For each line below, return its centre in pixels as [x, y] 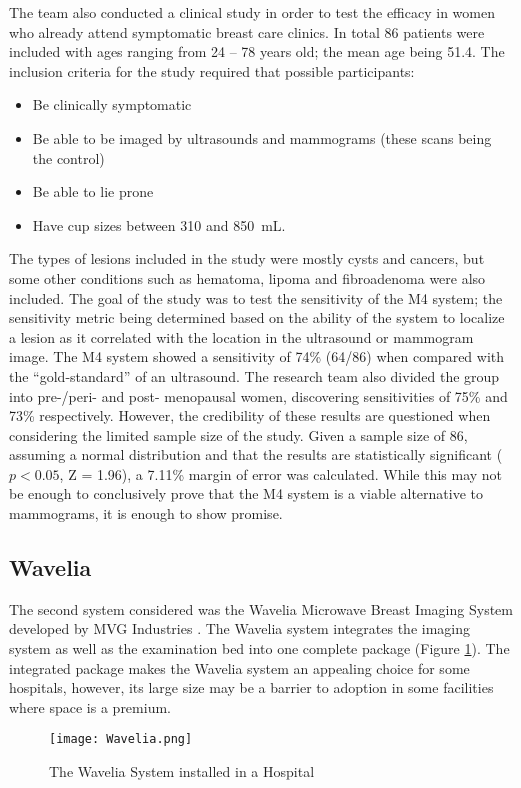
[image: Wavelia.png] [121, 739]
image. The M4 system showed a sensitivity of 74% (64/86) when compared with [257, 356]
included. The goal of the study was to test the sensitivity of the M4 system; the [256, 297]
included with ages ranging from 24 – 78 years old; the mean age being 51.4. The [257, 51]
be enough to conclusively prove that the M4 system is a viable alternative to [246, 493]
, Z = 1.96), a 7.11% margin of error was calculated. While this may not [281, 473]
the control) [68, 157]
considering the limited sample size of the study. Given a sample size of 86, [238, 434]
